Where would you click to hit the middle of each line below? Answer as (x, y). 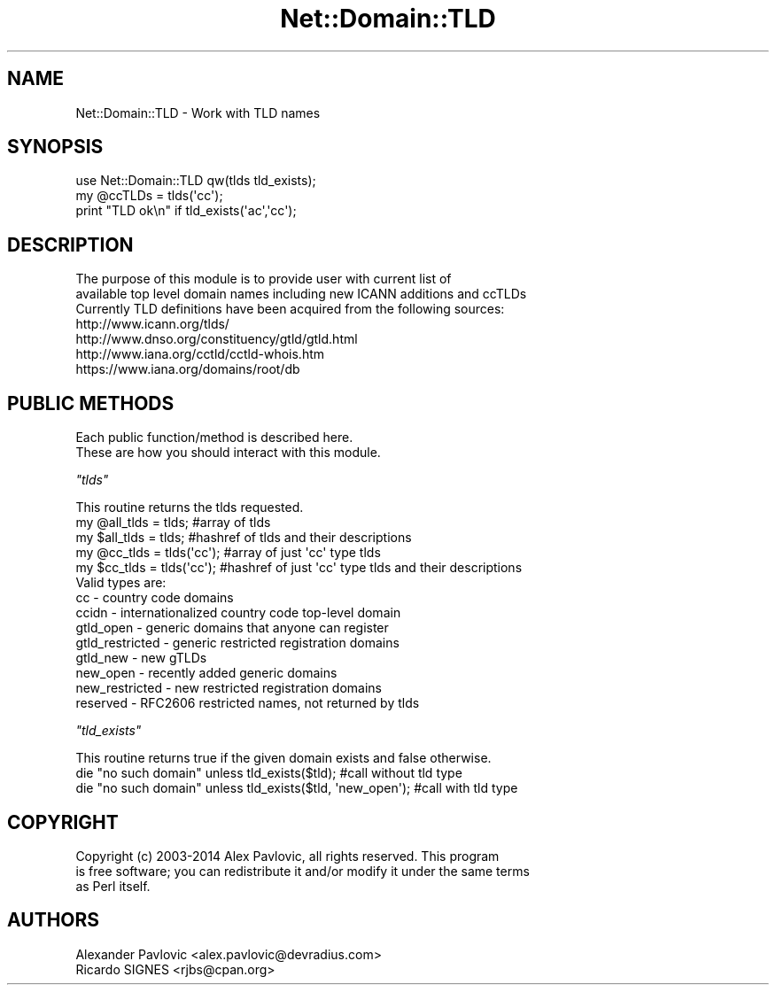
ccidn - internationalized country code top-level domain (238, 613)
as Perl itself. (113, 886)
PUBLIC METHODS (91, 403)
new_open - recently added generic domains (206, 673)
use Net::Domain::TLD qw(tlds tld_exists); (196, 181)
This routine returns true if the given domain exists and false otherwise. (283, 758)
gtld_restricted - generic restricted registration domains (237, 643)
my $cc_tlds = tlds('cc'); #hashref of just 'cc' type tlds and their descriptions (299, 568)
